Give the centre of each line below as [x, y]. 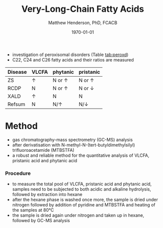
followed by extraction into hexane [47, 195]
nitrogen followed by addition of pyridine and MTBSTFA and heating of [84, 205]
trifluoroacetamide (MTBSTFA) [43, 150]
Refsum [16, 104]
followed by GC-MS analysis [41, 221]
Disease [17, 72]
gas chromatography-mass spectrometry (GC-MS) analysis [72, 140]
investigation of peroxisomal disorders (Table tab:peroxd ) [70, 55]
